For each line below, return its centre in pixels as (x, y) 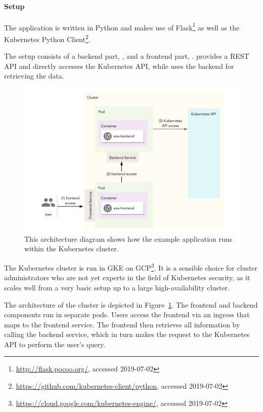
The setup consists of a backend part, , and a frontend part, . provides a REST (127, 56)
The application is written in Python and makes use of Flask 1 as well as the (122, 26)
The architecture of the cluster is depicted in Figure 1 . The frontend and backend (131, 304)
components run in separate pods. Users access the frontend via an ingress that (127, 314)
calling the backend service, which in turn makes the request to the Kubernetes (127, 334)
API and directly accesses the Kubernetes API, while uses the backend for (119, 66)
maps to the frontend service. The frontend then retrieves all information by (122, 324)
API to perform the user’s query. (55, 344)
